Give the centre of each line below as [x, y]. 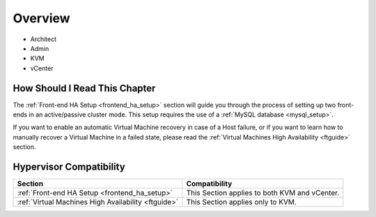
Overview [41, 18]
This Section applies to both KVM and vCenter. [263, 193]
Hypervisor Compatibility [69, 167]
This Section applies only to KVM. [242, 202]
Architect [44, 39]
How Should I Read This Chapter [84, 88]
